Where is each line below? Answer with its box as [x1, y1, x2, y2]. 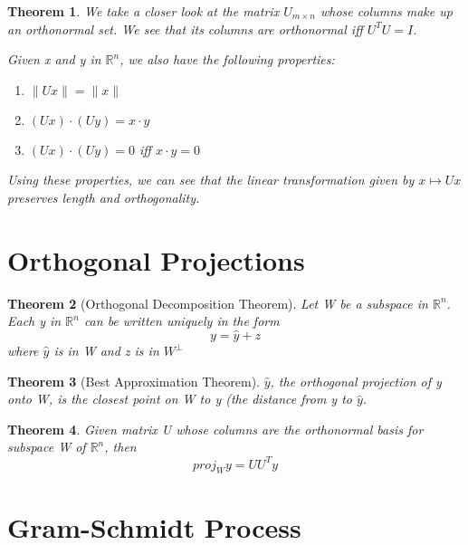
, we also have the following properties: [119, 50, 335, 69]
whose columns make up [320, 2, 453, 20]
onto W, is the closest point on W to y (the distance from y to [7, 389, 352, 408]
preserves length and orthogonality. [7, 187, 200, 206]
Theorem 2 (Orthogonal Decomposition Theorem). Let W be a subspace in [7, 293, 428, 312]
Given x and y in [7, 50, 101, 69]
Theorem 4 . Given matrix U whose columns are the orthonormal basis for [7, 419, 424, 438]
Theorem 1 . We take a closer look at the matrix [7, 2, 280, 20]
